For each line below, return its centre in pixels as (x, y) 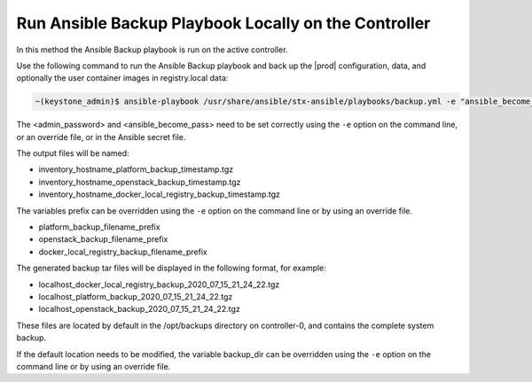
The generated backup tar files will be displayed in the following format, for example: (172, 268)
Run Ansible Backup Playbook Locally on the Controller (223, 23)
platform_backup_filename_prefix (99, 227)
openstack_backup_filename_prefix (103, 239)
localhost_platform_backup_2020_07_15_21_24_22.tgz (136, 296)
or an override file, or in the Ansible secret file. (101, 136)
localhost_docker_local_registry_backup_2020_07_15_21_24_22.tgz (159, 285)
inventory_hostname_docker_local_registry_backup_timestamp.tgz (160, 194)
